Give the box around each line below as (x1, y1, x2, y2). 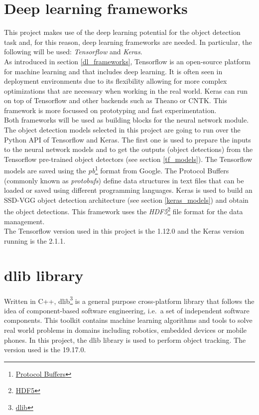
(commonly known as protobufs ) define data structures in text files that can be (4, 175, 244, 185)
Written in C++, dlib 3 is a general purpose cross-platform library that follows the (4, 294, 255, 306)
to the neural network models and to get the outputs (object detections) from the (4, 144, 253, 154)
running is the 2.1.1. (4, 235, 66, 246)
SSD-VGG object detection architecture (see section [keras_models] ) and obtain (4, 194, 249, 205)
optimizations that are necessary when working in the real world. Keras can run (4, 85, 248, 96)
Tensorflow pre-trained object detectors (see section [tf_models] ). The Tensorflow (4, 153, 253, 164)
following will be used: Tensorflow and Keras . (4, 46, 142, 57)
